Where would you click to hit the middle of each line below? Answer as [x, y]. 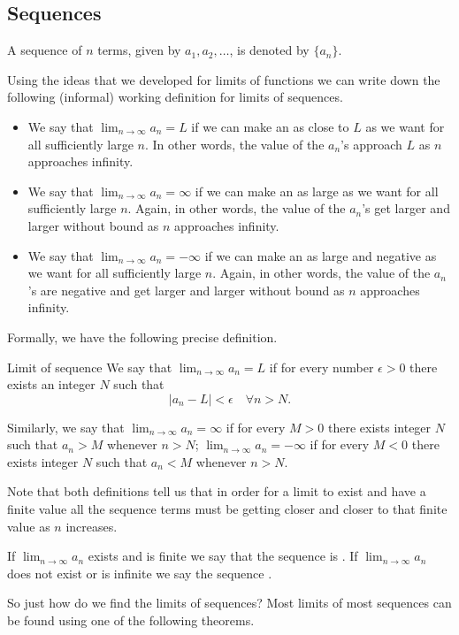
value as [29, 526]
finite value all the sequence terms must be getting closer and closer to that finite [227, 509]
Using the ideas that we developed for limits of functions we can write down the [224, 79]
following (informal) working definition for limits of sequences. [175, 97]
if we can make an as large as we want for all [317, 191]
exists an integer [51, 384]
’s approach [371, 144]
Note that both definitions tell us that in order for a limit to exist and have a [217, 491]
